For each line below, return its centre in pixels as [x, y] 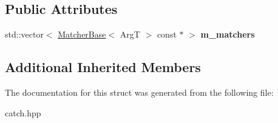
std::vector [24, 34]
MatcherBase [82, 34]
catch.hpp [23, 112]
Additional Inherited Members [103, 67]
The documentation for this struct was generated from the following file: [139, 92]
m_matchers [228, 34]
